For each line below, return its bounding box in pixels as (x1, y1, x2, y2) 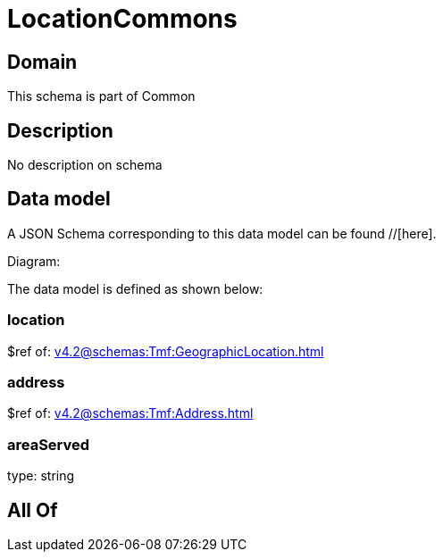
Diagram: (7, 253, 61, 269)
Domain (7, 50, 78, 73)
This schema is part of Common (7, 88, 196, 104)
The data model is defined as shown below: (7, 280, 263, 296)
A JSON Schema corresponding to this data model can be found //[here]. (7, 225, 437, 241)
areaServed (7, 435, 90, 454)
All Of (7, 498, 58, 521)
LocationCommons (7, 4, 238, 34)
